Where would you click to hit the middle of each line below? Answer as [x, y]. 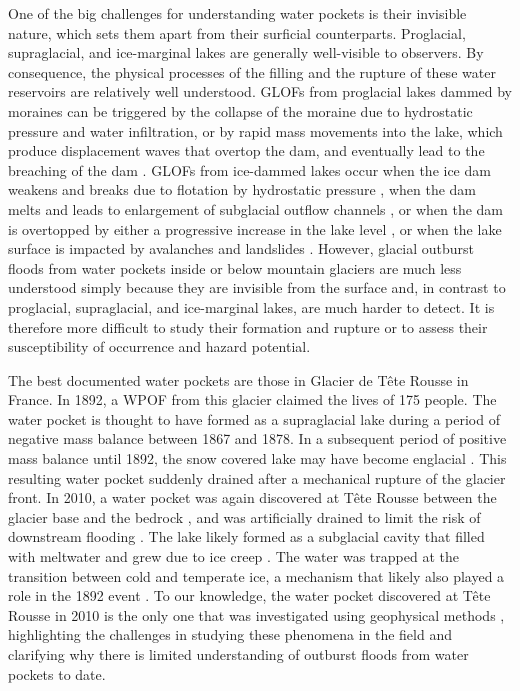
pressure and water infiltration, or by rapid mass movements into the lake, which [255, 130]
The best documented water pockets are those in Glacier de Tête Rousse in [238, 379]
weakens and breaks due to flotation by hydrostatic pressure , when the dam [242, 189]
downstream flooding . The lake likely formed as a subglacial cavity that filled [246, 536]
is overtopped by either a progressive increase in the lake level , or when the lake [255, 228]
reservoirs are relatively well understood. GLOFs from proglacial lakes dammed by [260, 91]
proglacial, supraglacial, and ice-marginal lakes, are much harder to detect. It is [251, 306]
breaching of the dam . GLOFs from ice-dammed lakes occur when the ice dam [249, 169]
